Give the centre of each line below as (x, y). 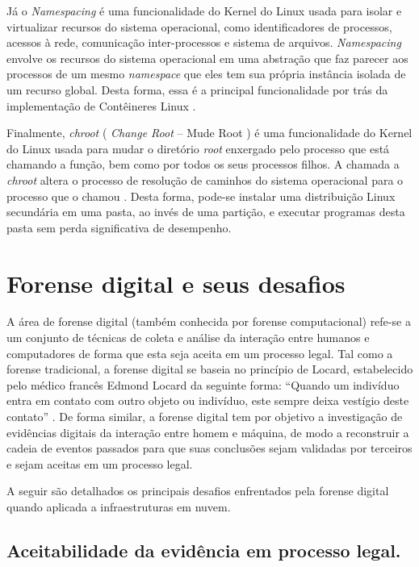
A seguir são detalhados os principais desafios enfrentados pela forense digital (198, 491)
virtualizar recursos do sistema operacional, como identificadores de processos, (199, 26)
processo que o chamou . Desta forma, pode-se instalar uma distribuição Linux (201, 196)
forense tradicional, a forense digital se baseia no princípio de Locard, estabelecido (210, 369)
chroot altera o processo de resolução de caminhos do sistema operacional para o (205, 179)
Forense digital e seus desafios (176, 283)
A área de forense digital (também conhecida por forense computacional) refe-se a (209, 321)
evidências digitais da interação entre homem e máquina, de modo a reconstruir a (208, 432)
